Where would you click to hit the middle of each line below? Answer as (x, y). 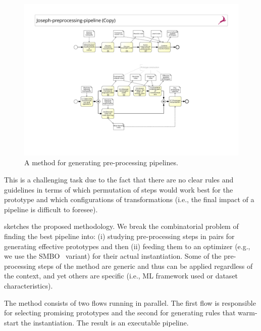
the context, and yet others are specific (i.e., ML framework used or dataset (121, 276)
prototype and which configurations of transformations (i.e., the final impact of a (129, 199)
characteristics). (29, 285)
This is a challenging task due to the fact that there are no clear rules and (119, 179)
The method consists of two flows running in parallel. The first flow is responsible (130, 302)
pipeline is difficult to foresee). (51, 209)
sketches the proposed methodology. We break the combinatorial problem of (121, 226)
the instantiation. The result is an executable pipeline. (105, 322)
